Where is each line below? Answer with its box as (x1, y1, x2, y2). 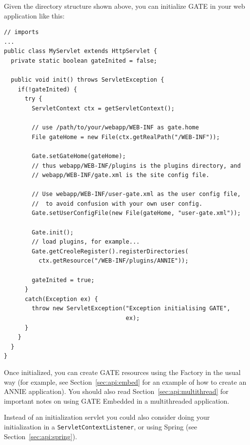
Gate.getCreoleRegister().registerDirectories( (32, 248, 189, 255)
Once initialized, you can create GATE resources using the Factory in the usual (4, 367, 241, 377)
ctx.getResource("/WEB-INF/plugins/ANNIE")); (38, 257, 189, 265)
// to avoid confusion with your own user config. (32, 200, 203, 207)
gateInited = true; (32, 276, 95, 284)
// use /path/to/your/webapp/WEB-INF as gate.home (32, 124, 199, 131)
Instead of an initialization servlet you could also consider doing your (4, 412, 210, 422)
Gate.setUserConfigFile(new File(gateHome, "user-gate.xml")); (32, 210, 241, 217)
